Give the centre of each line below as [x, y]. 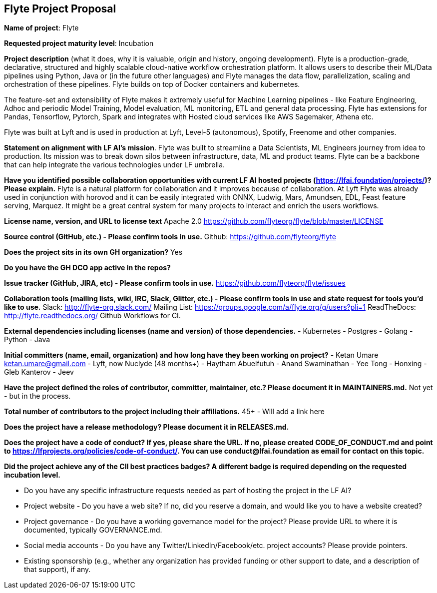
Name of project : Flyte [41, 28]
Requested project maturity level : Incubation [79, 43]
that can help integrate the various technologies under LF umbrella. [115, 165]
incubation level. [32, 475]
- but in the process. [37, 396]
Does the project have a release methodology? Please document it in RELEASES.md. [147, 427]
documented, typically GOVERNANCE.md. [93, 530]
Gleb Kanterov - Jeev [39, 372]
